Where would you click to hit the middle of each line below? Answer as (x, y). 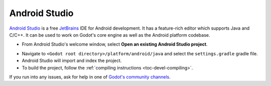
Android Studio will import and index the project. (72, 61)
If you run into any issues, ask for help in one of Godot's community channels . (90, 77)
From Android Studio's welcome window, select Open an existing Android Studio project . (115, 44)
